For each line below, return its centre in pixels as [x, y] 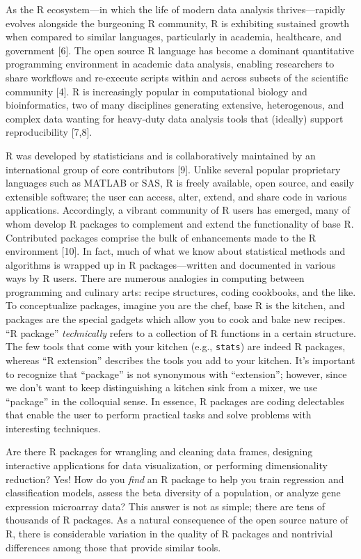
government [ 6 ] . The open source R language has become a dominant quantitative [180, 50]
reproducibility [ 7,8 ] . [49, 132]
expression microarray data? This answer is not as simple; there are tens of [165, 506]
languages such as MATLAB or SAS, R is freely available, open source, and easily [180, 183]
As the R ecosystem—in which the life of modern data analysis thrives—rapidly [176, 9]
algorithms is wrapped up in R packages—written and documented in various [171, 264]
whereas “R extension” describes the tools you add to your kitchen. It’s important [180, 360]
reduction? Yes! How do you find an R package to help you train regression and [175, 479]
